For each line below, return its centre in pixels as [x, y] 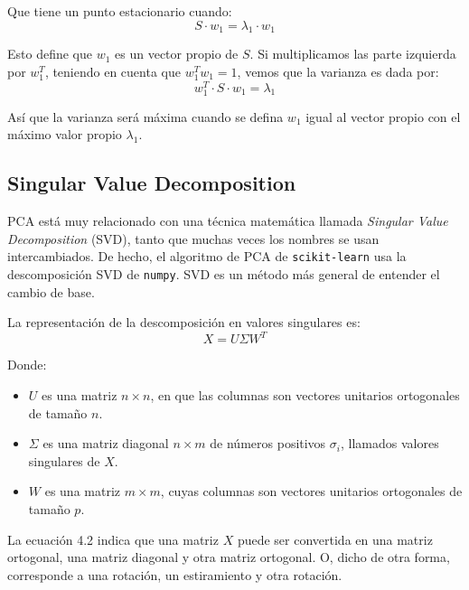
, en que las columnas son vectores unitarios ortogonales [305, 394]
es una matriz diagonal [106, 443]
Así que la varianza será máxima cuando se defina [145, 116]
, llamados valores [389, 443]
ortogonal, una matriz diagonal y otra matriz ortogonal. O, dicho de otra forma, [229, 557]
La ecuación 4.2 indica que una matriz [113, 539]
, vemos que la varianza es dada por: [338, 71]
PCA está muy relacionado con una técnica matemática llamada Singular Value [228, 221]
